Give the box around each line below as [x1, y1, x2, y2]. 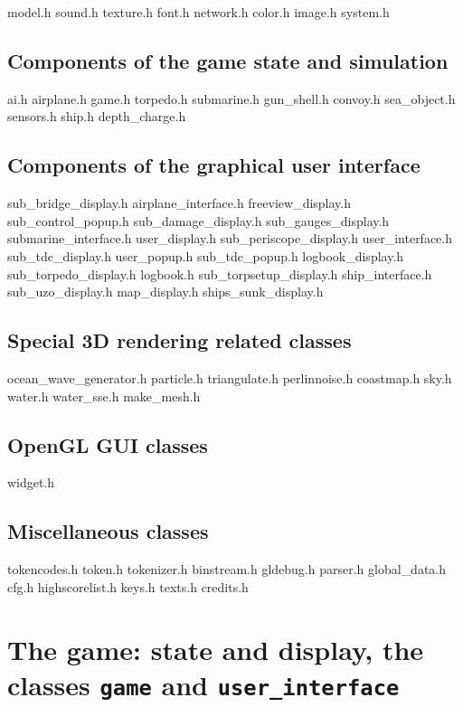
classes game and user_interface [7, 665, 400, 702]
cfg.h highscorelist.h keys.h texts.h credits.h [7, 577, 249, 596]
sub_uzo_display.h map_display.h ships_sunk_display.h [7, 282, 324, 301]
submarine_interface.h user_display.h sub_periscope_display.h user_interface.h [7, 229, 453, 248]
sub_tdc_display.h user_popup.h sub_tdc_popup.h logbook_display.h [7, 246, 404, 265]
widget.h [7, 473, 55, 492]
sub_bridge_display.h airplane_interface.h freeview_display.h [7, 193, 352, 212]
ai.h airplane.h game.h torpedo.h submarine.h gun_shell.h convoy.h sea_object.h [7, 89, 456, 108]
